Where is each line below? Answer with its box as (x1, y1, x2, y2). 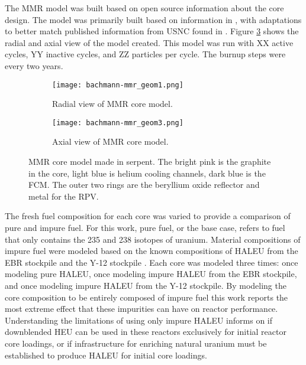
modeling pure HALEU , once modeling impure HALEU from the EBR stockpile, (5, 268, 297, 280)
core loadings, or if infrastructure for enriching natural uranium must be (5, 337, 267, 349)
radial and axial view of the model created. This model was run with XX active (5, 36, 294, 48)
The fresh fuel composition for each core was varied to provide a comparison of (5, 210, 291, 222)
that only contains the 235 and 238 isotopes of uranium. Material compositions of (5, 233, 301, 245)
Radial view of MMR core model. (52, 97, 173, 110)
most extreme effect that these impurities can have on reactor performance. (5, 302, 278, 315)
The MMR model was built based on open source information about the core (5, 2, 284, 14)
